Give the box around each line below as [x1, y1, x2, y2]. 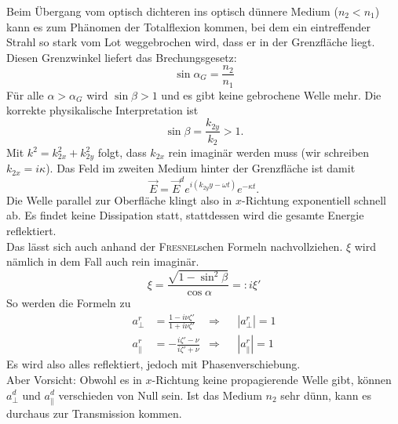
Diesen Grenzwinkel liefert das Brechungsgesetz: [6, 49, 237, 65]
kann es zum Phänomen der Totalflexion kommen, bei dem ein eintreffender [6, 18, 371, 34]
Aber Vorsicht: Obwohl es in [6, 371, 142, 387]
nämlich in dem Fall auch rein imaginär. [6, 253, 199, 270]
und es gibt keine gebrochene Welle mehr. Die [161, 86, 382, 103]
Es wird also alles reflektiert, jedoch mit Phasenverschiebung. [6, 356, 301, 372]
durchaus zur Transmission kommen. [6, 404, 182, 421]
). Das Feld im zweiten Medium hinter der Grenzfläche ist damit [46, 160, 356, 176]
